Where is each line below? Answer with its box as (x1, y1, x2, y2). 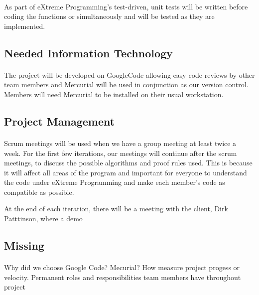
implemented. (4, 20, 45, 31)
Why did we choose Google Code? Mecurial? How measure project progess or (4, 262, 240, 273)
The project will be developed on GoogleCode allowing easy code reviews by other (4, 69, 255, 80)
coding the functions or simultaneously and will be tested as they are (4, 11, 215, 21)
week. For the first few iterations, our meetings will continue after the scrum (4, 147, 237, 158)
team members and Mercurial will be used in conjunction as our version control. (4, 79, 249, 90)
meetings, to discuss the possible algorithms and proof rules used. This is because (4, 157, 253, 168)
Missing (4, 238, 44, 253)
